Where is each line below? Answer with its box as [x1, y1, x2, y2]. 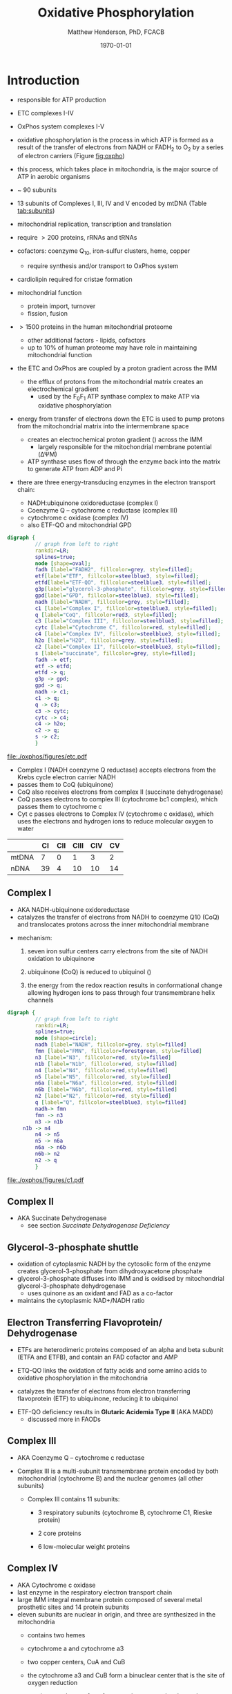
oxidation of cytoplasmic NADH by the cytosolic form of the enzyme [17, 1259, 211, 1268]
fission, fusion [27, 310, 68, 318]
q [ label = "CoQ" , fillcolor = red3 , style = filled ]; [35, 611, 177, 618]
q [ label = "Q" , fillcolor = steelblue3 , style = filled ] [35, 1099, 187, 1106]
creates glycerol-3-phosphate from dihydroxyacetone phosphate [17, 1267, 202, 1275]
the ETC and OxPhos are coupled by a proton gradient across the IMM [17, 364, 217, 372]
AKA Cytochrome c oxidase [17, 1581, 96, 1589]
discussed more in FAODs [27, 1415, 101, 1424]
